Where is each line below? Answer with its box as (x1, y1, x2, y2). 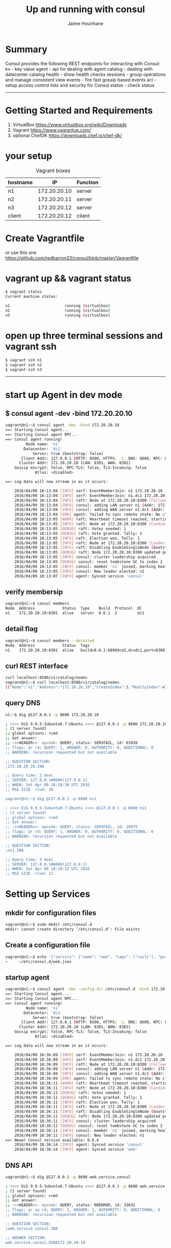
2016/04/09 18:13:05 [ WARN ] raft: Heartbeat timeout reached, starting (14, 517, 169, 522)
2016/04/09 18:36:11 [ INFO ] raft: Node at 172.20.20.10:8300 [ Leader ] (14, 1104, 167, 1110)
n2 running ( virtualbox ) (5, 308, 110, 314)
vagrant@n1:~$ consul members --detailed (5, 638, 95, 643)
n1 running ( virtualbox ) (5, 303, 110, 308)
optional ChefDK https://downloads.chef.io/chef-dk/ (12, 132, 122, 138)
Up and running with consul (26, 4, 145, 15)
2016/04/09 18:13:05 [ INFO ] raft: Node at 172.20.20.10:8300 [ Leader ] (14, 541, 167, 546)
